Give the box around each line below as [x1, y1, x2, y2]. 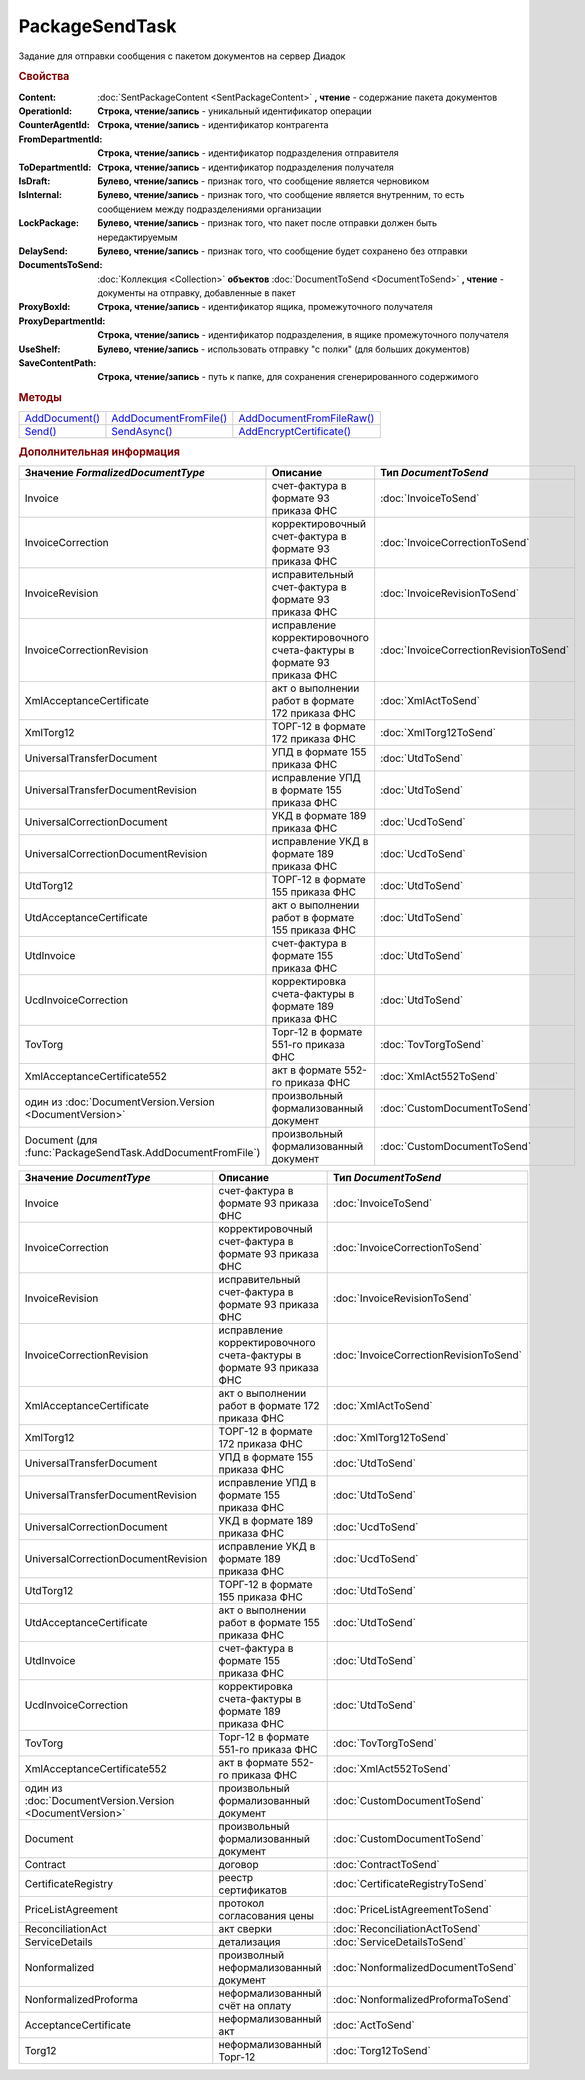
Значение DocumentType [24, 1171, 151, 1185]
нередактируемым [97, 231, 179, 243]
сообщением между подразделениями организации [97, 203, 322, 215]
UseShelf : [18, 343, 61, 355]
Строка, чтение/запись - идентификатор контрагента [97, 119, 329, 131]
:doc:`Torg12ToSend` [332, 2044, 432, 2058]
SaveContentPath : [18, 357, 97, 369]
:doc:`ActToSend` [332, 2018, 415, 2032]
